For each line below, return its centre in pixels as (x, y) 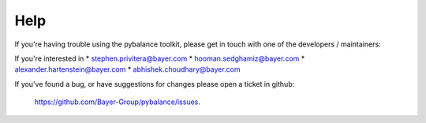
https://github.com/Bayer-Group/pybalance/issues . (118, 102)
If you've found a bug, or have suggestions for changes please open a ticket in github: (155, 84)
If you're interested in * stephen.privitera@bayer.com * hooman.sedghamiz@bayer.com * (160, 58)
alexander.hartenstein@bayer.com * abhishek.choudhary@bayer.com (127, 69)
